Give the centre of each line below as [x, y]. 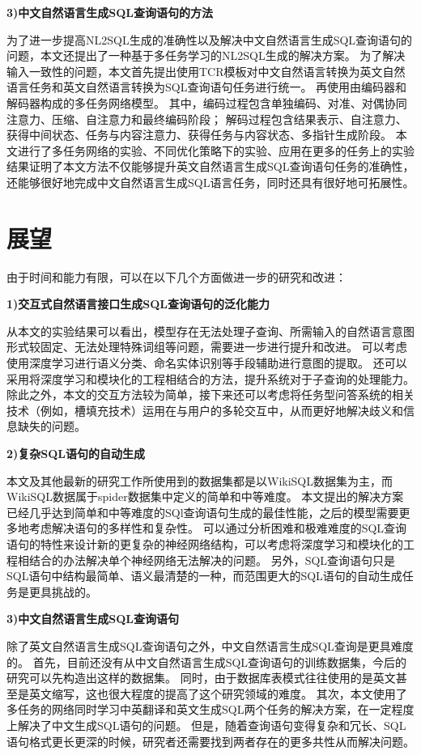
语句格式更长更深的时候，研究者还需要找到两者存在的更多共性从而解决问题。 [210, 741]
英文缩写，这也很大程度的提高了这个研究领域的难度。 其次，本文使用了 [218, 693]
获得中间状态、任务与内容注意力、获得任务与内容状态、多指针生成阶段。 [199, 135]
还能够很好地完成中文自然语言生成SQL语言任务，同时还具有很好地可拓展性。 [210, 182]
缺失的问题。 [51, 426]
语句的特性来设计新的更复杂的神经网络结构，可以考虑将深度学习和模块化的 [205, 543]
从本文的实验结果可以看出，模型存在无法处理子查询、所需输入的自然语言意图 [210, 331]
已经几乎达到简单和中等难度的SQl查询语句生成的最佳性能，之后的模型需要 [203, 512]
